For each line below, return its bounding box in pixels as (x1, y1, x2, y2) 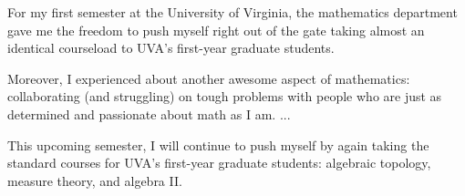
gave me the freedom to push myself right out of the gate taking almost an (7, 20, 425, 39)
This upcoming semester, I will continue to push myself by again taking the (7, 135, 429, 154)
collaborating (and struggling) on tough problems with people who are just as (7, 87, 442, 106)
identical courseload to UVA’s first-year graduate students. (7, 38, 335, 57)
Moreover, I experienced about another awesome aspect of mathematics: (7, 68, 410, 88)
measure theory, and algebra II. (7, 170, 182, 190)
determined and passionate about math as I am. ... (7, 104, 291, 123)
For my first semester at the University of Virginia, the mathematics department (7, 3, 458, 21)
